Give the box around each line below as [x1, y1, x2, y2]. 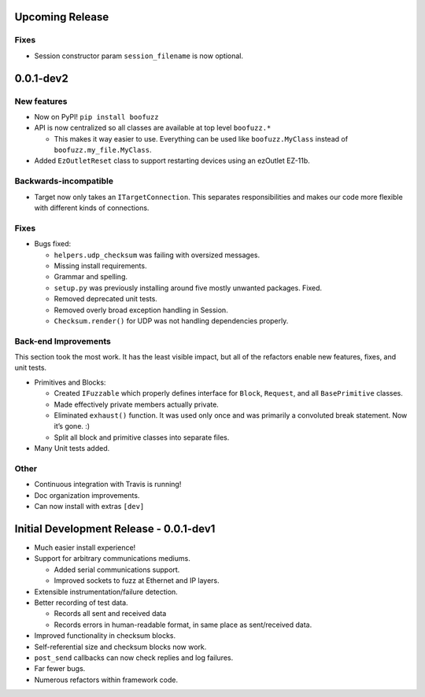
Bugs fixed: [34, 239, 72, 249]
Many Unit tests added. [34, 444, 110, 453]
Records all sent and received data [54, 609, 167, 618]
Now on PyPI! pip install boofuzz [34, 112, 159, 121]
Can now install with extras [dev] [34, 502, 145, 511]
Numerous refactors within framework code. [34, 675, 179, 684]
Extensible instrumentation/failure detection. [34, 587, 179, 596]
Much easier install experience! [34, 543, 136, 552]
